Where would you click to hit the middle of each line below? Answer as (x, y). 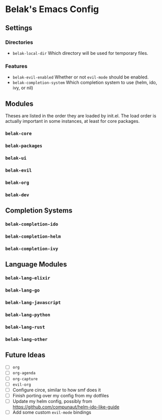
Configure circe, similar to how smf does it (57, 390)
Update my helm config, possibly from (52, 401)
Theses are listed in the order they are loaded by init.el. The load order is (81, 116)
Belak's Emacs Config (52, 9)
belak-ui (16, 158)
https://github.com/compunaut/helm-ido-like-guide (66, 407)
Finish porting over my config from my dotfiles (61, 395)
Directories (19, 42)
